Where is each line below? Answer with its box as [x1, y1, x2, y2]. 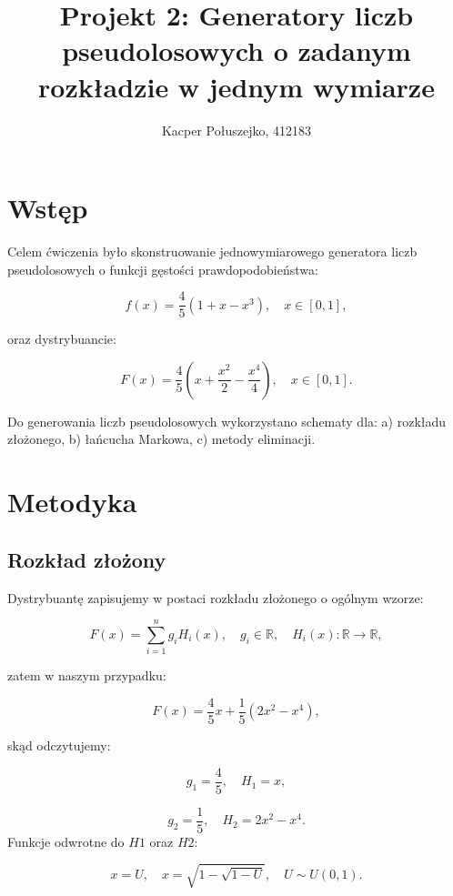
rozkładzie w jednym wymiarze [38, 67, 435, 105]
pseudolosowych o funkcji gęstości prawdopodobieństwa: [7, 259, 318, 278]
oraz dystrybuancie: [7, 329, 116, 348]
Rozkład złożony [7, 545, 166, 573]
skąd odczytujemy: [7, 736, 111, 755]
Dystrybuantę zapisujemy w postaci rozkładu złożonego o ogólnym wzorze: [7, 588, 424, 607]
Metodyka [7, 483, 137, 520]
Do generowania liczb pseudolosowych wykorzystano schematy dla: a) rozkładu [7, 411, 447, 430]
